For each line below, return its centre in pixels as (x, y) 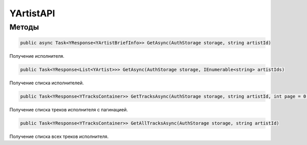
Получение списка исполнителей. (47, 83)
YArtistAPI (32, 13)
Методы (24, 27)
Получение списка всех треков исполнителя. (59, 136)
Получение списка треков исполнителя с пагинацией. (69, 109)
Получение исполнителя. (37, 56)
